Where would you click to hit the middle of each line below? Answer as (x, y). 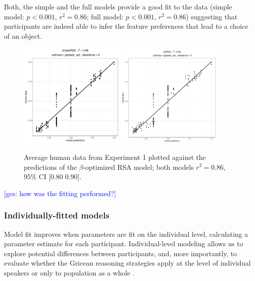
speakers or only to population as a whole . (69, 272)
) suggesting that (212, 16)
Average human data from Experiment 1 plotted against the (115, 157)
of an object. (23, 35)
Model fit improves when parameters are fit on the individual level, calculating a (126, 234)
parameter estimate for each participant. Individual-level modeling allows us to (124, 244)
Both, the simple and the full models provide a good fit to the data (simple (118, 6)
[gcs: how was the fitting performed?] (60, 193)
